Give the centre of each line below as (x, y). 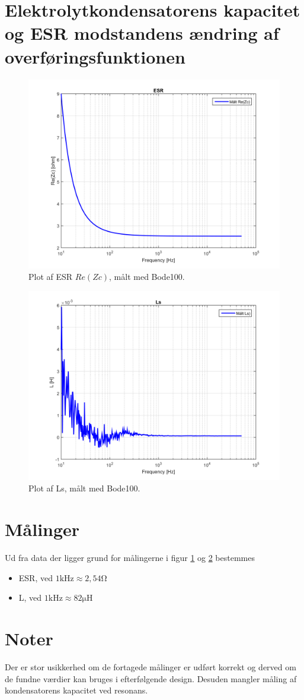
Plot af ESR (51, 277)
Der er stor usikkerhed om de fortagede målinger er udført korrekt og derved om (151, 666)
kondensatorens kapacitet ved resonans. (76, 690)
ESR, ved (36, 577)
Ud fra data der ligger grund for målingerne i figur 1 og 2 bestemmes (130, 557)
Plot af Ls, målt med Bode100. (84, 488)
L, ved (30, 597)
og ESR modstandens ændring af (142, 33)
